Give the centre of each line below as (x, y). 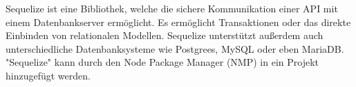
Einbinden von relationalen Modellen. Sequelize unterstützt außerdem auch (165, 35)
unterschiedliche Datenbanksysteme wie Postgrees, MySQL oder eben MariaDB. (175, 48)
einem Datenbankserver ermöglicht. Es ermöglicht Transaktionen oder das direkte (178, 22)
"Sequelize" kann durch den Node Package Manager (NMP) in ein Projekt (162, 62)
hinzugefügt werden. (48, 75)
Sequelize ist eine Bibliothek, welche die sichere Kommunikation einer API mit (172, 8)
